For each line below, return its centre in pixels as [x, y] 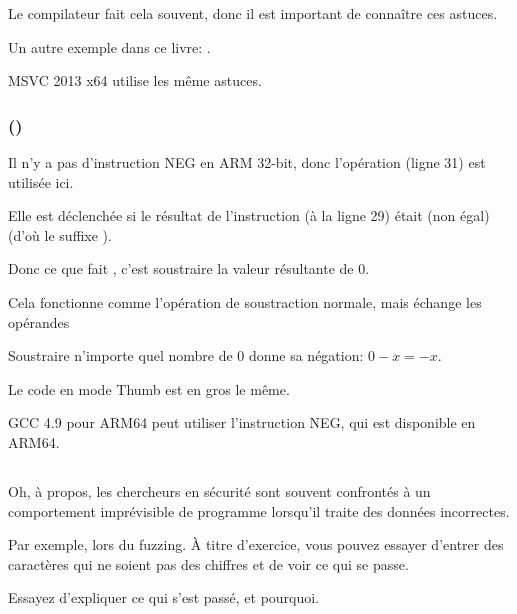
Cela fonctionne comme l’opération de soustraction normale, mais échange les [245, 301]
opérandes [39, 321]
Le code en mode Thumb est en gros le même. [149, 388]
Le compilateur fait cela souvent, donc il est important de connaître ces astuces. [253, 13]
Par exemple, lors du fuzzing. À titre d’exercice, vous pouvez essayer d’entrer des [256, 544]
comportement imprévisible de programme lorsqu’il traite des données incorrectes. [259, 510]
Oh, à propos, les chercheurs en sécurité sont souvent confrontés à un [219, 490]
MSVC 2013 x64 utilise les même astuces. [135, 80]
